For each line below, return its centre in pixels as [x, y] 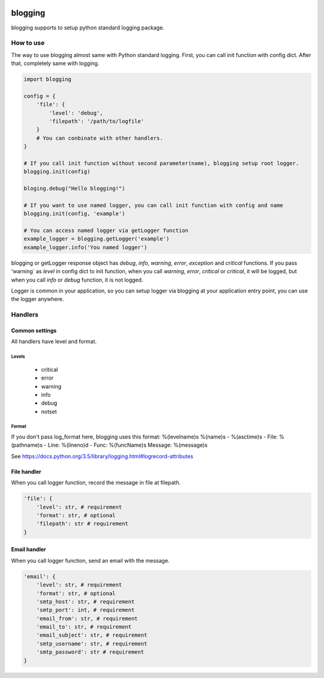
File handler [26, 471]
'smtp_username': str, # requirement [92, 643]
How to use [28, 43]
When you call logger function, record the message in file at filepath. [96, 483]
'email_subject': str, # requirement [92, 635]
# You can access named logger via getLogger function [106, 231]
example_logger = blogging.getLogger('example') [97, 239]
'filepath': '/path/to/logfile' [96, 121]
